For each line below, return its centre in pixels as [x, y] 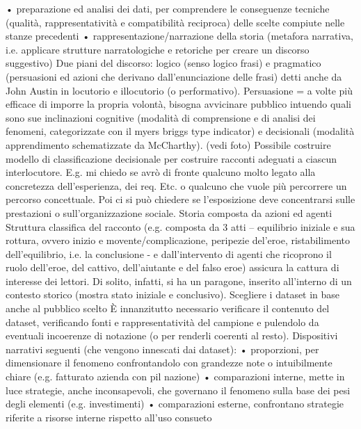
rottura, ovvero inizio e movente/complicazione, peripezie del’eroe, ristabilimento [178, 240]
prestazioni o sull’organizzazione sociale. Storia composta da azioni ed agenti [169, 212]
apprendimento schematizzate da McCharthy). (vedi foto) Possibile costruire [168, 144]
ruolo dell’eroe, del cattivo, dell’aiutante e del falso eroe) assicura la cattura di [173, 267]
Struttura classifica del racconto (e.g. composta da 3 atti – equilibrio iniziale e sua [180, 226]
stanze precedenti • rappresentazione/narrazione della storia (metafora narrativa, [179, 36]
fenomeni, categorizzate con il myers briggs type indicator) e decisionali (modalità [180, 131]
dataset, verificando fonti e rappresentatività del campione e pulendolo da [162, 322]
